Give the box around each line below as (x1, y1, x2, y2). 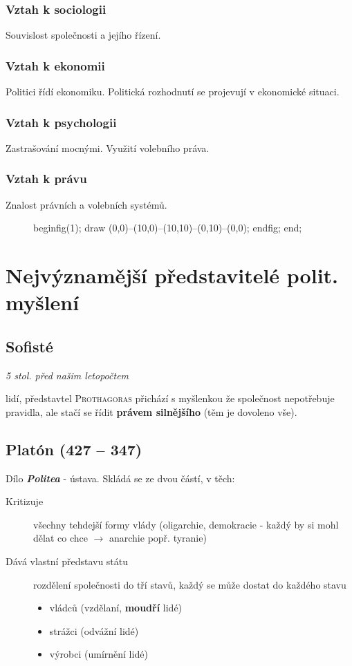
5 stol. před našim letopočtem (6, 368, 129, 382)
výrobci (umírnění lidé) (49, 647, 148, 661)
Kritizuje (6, 494, 44, 508)
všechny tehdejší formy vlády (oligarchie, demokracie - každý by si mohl (33, 517, 339, 531)
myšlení (6, 288, 80, 316)
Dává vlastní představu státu (6, 553, 129, 568)
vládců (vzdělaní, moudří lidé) (49, 600, 183, 615)
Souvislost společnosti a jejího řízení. (6, 28, 161, 42)
